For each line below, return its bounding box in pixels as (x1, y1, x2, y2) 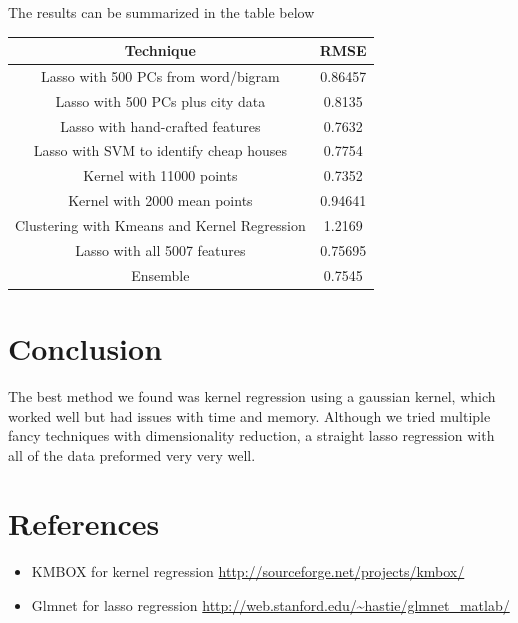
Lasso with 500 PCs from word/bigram (41, 65, 280, 86)
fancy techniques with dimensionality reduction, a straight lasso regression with (8, 425, 495, 446)
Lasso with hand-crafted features (60, 115, 261, 136)
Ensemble (131, 264, 190, 285)
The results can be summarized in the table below (8, 2, 315, 22)
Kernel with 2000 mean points (68, 190, 253, 211)
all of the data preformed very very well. (8, 444, 256, 465)
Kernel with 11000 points (83, 165, 238, 186)
